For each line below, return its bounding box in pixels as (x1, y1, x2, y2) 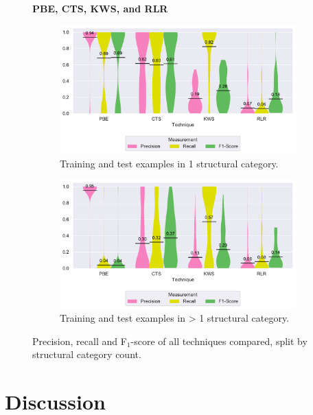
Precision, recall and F (32, 333, 127, 348)
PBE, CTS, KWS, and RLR (32, 1, 168, 15)
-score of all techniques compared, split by (130, 333, 308, 348)
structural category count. (32, 347, 141, 361)
